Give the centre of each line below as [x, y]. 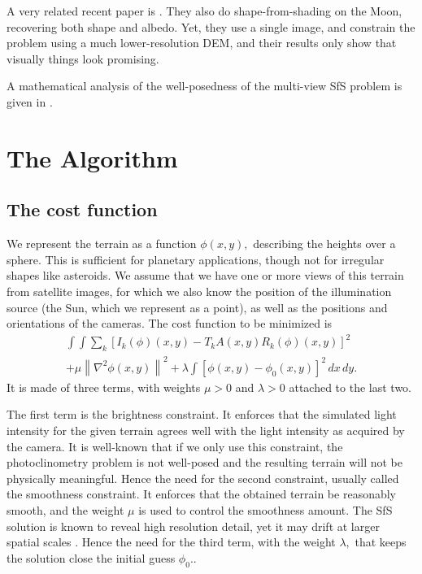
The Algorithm [92, 157]
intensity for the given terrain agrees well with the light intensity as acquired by [206, 430]
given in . [30, 101]
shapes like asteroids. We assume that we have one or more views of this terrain [205, 275]
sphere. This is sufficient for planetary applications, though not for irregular [196, 259]
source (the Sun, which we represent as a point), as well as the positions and [197, 307]
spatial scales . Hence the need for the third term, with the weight [171, 542]
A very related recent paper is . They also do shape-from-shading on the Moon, [204, 11]
